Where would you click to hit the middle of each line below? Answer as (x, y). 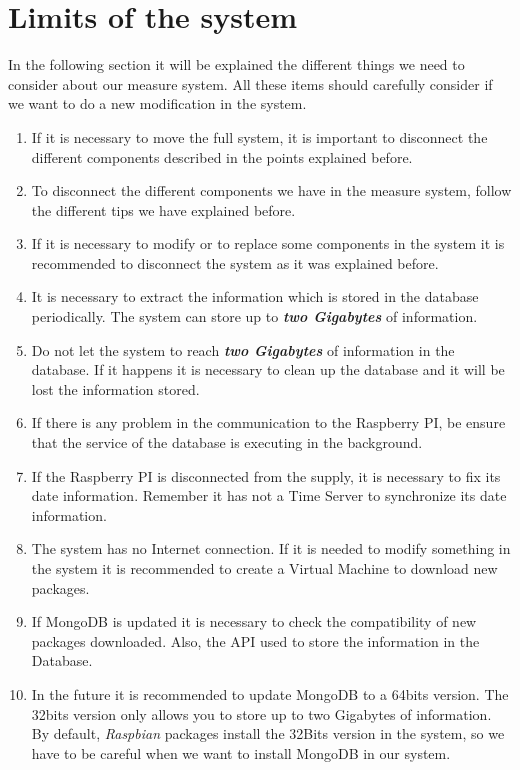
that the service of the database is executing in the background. (227, 442)
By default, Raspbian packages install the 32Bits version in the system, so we (268, 733)
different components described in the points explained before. (222, 156)
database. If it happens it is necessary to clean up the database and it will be (268, 369)
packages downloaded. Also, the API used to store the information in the (255, 640)
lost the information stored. (115, 388)
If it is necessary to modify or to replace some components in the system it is (268, 243)
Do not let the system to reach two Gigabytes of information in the (243, 349)
